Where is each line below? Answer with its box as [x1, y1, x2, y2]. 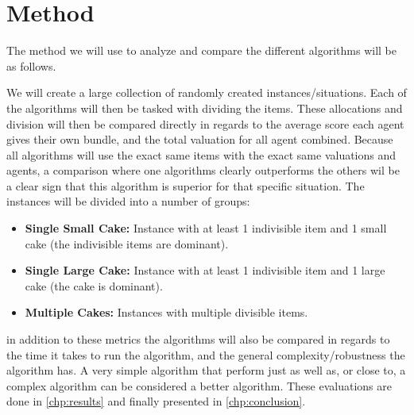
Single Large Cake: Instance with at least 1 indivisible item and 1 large [25, 262, 385, 279]
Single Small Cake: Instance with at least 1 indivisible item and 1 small [25, 220, 387, 236]
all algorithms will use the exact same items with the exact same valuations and [6, 146, 397, 163]
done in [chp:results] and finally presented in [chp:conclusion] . [6, 393, 306, 409]
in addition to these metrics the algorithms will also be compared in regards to [6, 331, 390, 348]
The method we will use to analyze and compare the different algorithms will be [6, 42, 397, 59]
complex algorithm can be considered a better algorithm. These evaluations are [6, 377, 392, 394]
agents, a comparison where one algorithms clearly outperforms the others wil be [6, 162, 400, 179]
